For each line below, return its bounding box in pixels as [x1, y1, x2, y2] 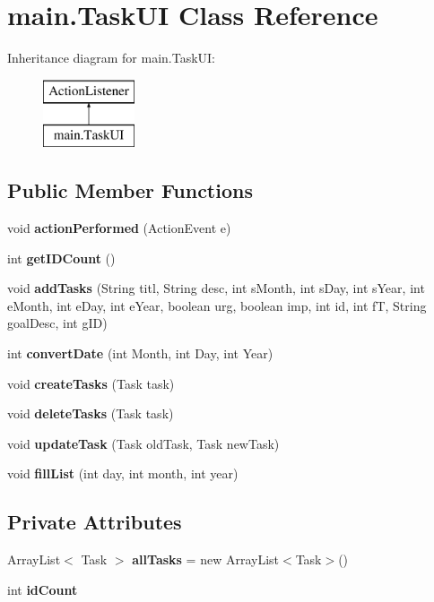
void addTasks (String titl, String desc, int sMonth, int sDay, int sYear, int [7, 279, 425, 297]
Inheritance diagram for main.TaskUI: [7, 48, 215, 67]
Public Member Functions [7, 176, 253, 204]
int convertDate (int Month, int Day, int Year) [7, 344, 273, 363]
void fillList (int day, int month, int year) [7, 464, 239, 483]
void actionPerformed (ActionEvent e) [7, 219, 231, 237]
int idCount [7, 580, 78, 598]
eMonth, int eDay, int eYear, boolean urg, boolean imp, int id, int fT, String [7, 296, 427, 314]
